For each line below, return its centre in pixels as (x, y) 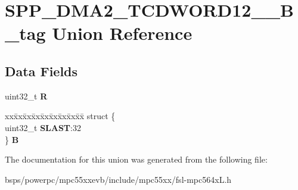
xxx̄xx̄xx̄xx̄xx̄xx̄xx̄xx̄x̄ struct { (60, 116)
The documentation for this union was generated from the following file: (136, 159)
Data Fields (41, 71)
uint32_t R (26, 96)
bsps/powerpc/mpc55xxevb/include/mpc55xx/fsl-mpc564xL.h (118, 179)
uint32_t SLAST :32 (43, 127)
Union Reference (122, 33)
